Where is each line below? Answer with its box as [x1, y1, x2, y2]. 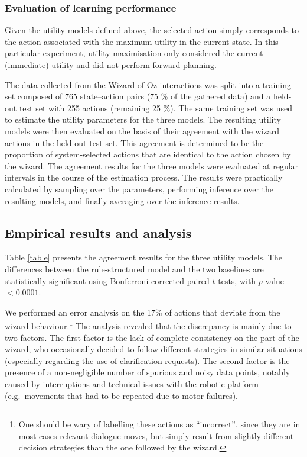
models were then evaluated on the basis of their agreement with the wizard [5, 124, 280, 137]
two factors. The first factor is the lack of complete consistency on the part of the [5, 331, 299, 343]
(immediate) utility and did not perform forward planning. [5, 59, 217, 70]
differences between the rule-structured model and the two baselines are [5, 262, 264, 275]
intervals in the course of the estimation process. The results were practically [5, 171, 283, 184]
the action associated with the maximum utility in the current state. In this [5, 35, 279, 47]
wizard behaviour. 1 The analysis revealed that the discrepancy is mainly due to [5, 318, 292, 332]
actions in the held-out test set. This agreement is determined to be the [5, 136, 264, 149]
